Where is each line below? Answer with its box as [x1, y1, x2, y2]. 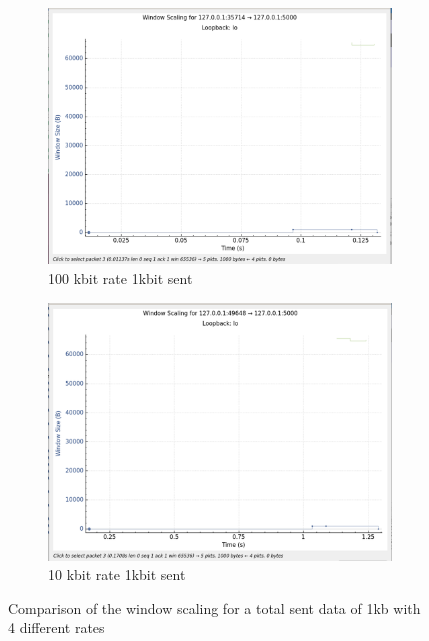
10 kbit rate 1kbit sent [48, 564, 186, 585]
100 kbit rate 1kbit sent [48, 267, 193, 288]
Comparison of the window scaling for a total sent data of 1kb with [8, 597, 421, 618]
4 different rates [8, 617, 105, 638]
